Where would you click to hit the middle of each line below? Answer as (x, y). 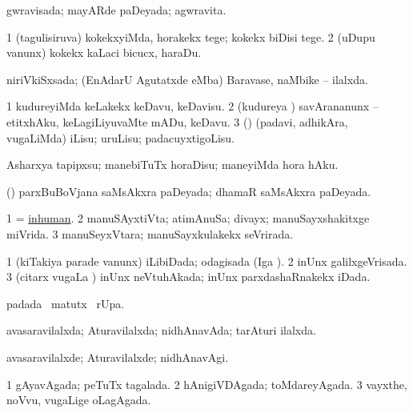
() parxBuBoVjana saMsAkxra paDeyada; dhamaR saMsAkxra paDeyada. (189, 191)
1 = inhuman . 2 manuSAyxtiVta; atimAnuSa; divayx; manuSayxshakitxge (188, 218)
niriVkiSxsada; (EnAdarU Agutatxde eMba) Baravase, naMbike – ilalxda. (187, 79)
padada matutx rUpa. (66, 303)
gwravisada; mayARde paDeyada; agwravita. (116, 10)
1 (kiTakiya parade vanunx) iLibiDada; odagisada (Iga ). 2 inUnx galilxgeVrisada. (207, 261)
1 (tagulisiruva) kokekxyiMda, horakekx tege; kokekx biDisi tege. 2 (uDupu (191, 36)
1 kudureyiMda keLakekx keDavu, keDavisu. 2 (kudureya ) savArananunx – (192, 106)
